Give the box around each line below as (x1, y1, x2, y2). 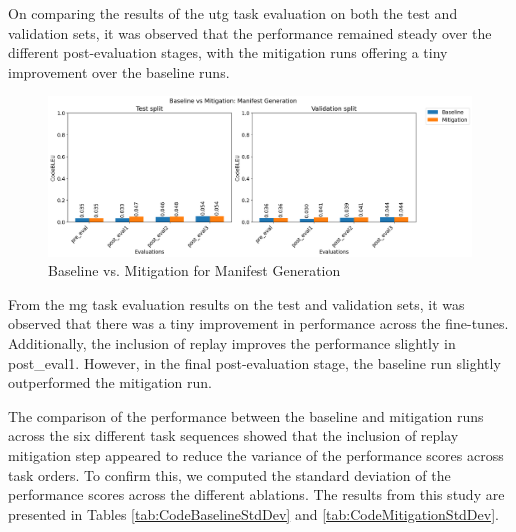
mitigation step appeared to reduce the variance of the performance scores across (8, 444, 504, 465)
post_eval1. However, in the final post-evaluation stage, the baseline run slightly (8, 352, 501, 373)
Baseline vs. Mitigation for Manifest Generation (48, 260, 341, 281)
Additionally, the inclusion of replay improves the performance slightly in (8, 332, 456, 353)
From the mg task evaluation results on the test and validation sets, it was (8, 293, 465, 314)
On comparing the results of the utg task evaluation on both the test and (8, 3, 458, 23)
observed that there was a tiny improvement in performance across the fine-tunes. (8, 313, 509, 334)
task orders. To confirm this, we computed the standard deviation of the (8, 464, 451, 485)
